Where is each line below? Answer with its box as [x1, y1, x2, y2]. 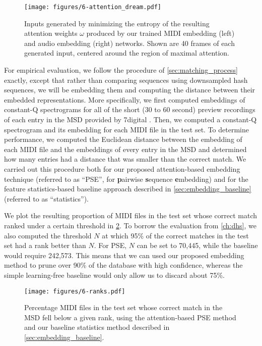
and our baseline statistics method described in [24, 322, 170, 332]
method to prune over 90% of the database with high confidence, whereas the [4, 260, 243, 270]
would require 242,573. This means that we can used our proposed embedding [4, 250, 244, 260]
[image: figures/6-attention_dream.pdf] [24, 4, 162, 11]
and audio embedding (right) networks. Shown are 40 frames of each [24, 37, 235, 48]
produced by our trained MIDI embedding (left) [86, 28, 235, 38]
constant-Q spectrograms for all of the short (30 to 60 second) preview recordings [4, 104, 255, 115]
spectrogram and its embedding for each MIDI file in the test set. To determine [4, 124, 249, 134]
